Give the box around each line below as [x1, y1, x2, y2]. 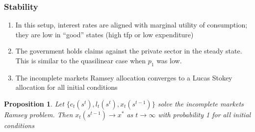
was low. [156, 55, 182, 65]
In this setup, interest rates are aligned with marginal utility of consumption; [15, 20, 248, 30]
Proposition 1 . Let [4, 98, 64, 108]
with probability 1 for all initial [158, 109, 251, 119]
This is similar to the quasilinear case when [15, 55, 146, 65]
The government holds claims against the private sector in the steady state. [15, 46, 242, 56]
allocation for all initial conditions [15, 82, 118, 92]
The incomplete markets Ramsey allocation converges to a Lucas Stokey [15, 72, 232, 82]
